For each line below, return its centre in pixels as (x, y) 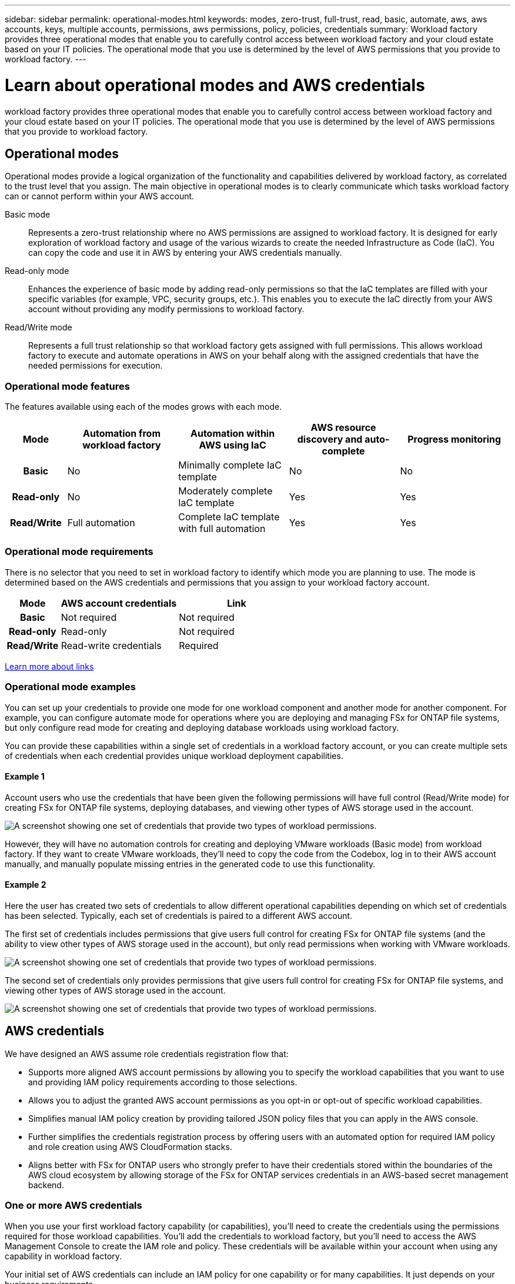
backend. (46, 1185)
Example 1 (25, 777)
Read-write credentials (111, 645)
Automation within (233, 434)
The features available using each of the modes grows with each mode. (143, 407)
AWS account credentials (119, 603)
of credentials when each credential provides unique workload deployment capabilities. (174, 755)
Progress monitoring (454, 439)
